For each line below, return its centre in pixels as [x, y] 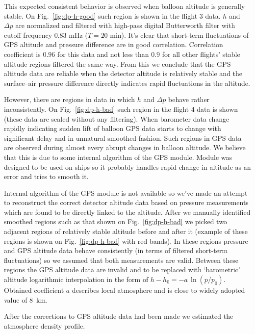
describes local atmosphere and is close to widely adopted [158, 290]
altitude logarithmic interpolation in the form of [76, 279]
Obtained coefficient [34, 290]
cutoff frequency [28, 35]
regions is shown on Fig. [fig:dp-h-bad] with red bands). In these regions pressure [126, 241]
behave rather [189, 99]
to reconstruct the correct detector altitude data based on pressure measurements [126, 202]
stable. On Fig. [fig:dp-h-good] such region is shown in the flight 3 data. [112, 15]
